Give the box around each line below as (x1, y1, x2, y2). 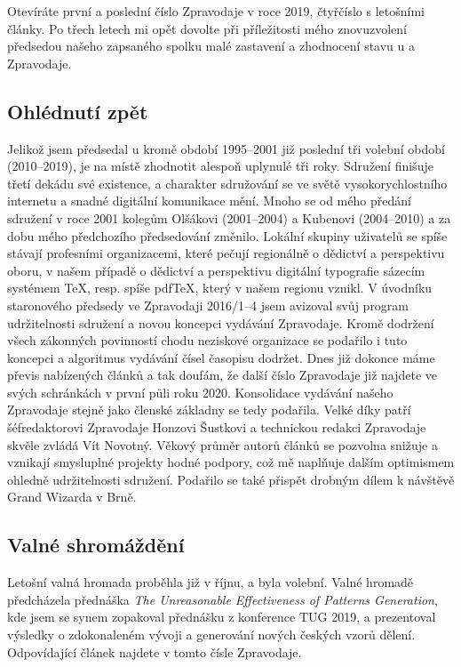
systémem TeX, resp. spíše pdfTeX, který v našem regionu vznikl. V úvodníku (7, 278, 433, 297)
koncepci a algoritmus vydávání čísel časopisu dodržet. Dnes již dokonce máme (7, 348, 435, 366)
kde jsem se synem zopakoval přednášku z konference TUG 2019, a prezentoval (7, 607, 436, 626)
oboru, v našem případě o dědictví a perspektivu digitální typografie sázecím (7, 261, 425, 279)
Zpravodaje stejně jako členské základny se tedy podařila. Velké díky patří (7, 400, 411, 419)
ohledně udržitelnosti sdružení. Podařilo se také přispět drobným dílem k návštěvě (7, 470, 455, 488)
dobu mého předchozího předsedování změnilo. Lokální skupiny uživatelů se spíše (7, 226, 448, 245)
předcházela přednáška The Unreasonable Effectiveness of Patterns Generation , (7, 590, 438, 608)
